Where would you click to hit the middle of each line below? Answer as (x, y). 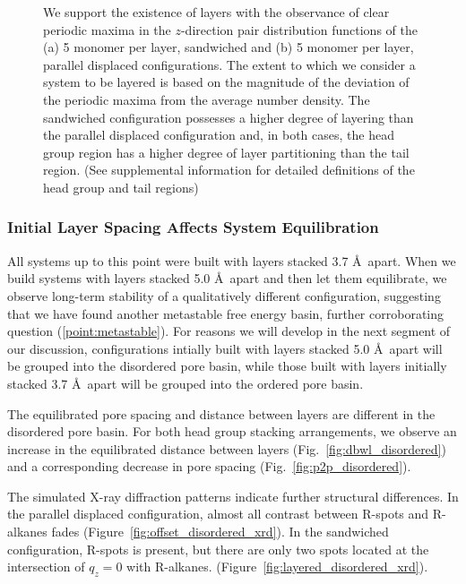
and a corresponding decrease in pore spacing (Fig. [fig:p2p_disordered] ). (209, 466)
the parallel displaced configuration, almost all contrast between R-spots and (218, 514)
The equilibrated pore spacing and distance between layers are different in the (221, 413)
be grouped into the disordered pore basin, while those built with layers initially (227, 366)
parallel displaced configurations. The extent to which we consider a (229, 64)
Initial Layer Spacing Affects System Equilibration (193, 227)
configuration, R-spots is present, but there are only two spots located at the (218, 549)
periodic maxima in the (107, 29)
